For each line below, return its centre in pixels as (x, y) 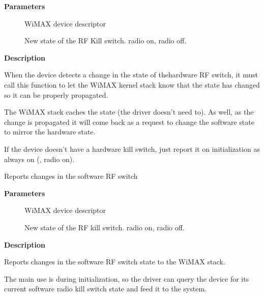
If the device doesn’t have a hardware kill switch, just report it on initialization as (132, 148)
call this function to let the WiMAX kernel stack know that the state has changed (132, 84)
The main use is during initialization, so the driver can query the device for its (127, 278)
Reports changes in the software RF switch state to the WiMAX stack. (115, 262)
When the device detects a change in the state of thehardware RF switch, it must (131, 75)
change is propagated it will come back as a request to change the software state (129, 121)
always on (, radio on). (39, 159)
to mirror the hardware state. (50, 132)
